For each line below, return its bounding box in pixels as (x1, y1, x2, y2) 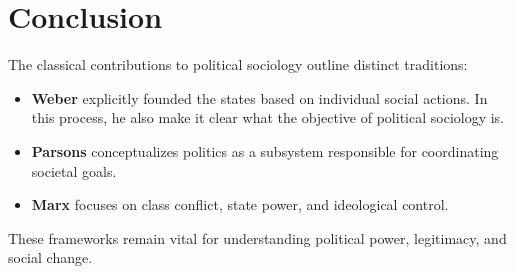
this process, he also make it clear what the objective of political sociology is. (31, 107, 505, 128)
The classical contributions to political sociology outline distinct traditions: (8, 54, 468, 75)
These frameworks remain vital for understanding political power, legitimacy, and (8, 227, 507, 248)
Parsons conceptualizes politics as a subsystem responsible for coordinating (31, 140, 499, 161)
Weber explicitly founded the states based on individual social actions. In (31, 87, 488, 108)
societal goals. (31, 160, 117, 181)
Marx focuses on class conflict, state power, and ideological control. (31, 194, 449, 215)
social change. (8, 247, 93, 268)
